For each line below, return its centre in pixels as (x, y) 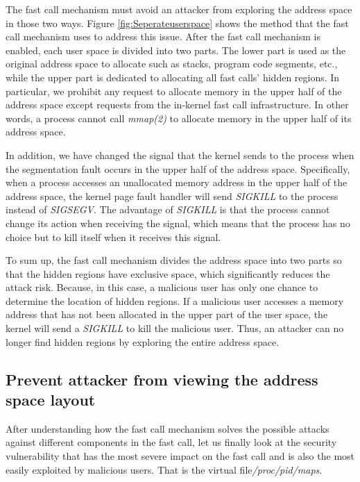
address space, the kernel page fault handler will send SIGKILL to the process (172, 196)
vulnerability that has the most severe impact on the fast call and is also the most (180, 456)
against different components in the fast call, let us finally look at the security (171, 442)
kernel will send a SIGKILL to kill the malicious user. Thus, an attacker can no (175, 328)
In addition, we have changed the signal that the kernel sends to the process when (180, 155)
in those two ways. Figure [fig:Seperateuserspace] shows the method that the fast (177, 23)
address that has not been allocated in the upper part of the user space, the (167, 314)
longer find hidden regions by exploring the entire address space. (143, 341)
